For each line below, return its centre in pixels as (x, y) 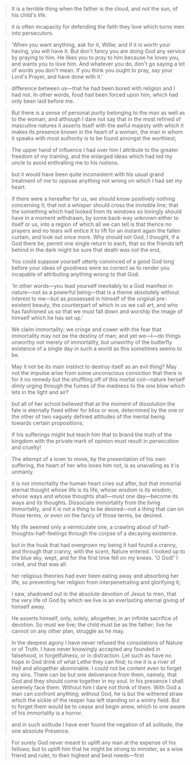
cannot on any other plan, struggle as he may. (68, 631)
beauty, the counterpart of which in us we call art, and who (105, 305)
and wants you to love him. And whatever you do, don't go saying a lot (98, 64)
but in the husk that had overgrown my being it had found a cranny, (94, 545)
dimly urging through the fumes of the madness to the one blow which (98, 386)
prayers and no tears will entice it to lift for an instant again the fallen (96, 230)
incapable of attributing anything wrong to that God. (75, 274)
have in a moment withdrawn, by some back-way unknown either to (95, 218)
